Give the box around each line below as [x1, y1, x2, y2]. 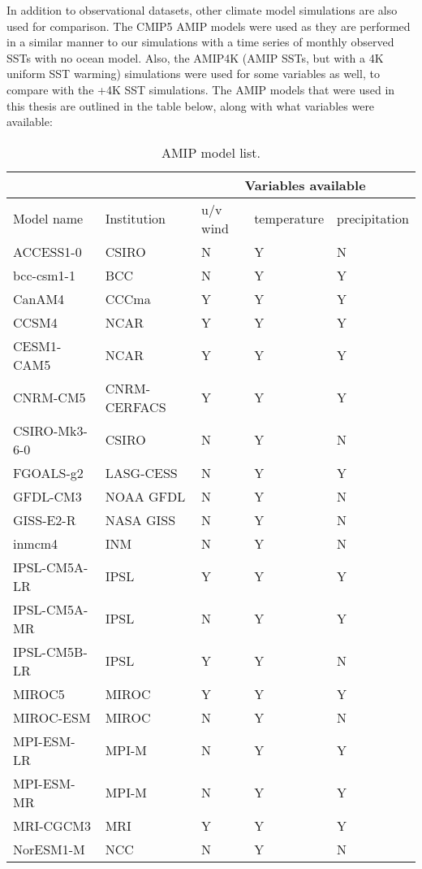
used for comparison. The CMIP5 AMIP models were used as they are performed [6, 17, 411, 34]
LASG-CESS [105, 463, 178, 482]
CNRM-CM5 [13, 388, 86, 407]
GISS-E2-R [13, 510, 76, 529]
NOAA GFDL [105, 486, 186, 506]
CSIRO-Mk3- [13, 420, 88, 440]
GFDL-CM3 [13, 486, 82, 506]
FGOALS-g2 [13, 463, 84, 482]
